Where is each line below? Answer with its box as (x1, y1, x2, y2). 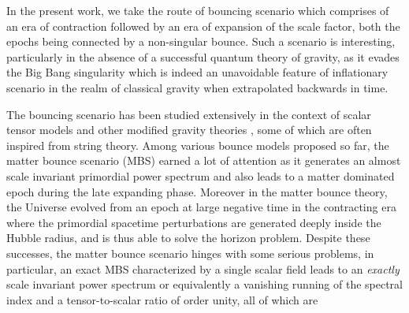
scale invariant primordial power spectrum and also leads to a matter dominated (6, 167, 395, 184)
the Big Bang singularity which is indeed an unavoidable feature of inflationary (6, 64, 389, 80)
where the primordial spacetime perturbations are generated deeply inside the (6, 214, 381, 230)
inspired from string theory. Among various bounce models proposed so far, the (6, 136, 389, 153)
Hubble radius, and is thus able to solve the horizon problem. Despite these (6, 229, 370, 246)
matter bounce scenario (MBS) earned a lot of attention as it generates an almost (6, 152, 401, 169)
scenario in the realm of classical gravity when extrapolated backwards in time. (6, 79, 389, 95)
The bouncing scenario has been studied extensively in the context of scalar (6, 106, 371, 122)
